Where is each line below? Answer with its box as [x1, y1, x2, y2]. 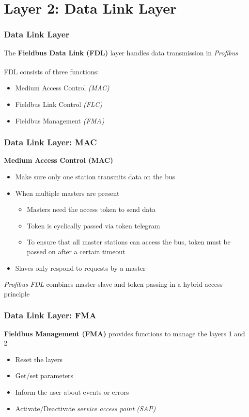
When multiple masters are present [15, 188, 120, 198]
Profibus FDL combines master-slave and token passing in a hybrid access [4, 279, 223, 289]
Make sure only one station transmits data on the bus [15, 171, 175, 181]
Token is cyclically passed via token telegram [27, 220, 160, 230]
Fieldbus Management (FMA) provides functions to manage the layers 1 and [4, 328, 245, 338]
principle [4, 288, 30, 298]
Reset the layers [15, 354, 62, 364]
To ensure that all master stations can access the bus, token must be [27, 237, 231, 247]
